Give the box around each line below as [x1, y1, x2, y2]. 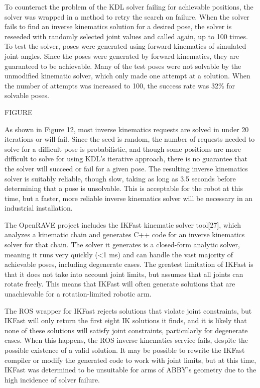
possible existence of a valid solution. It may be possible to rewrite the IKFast [5, 345, 245, 355]
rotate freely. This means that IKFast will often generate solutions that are [5, 278, 235, 289]
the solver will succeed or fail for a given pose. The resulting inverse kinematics [5, 163, 248, 173]
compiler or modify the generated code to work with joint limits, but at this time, [5, 354, 256, 365]
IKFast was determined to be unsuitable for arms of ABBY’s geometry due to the [5, 364, 256, 375]
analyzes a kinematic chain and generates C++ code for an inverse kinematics [5, 229, 245, 240]
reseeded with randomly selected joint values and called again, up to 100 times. [5, 31, 248, 41]
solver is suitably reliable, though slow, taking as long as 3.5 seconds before [5, 173, 236, 183]
